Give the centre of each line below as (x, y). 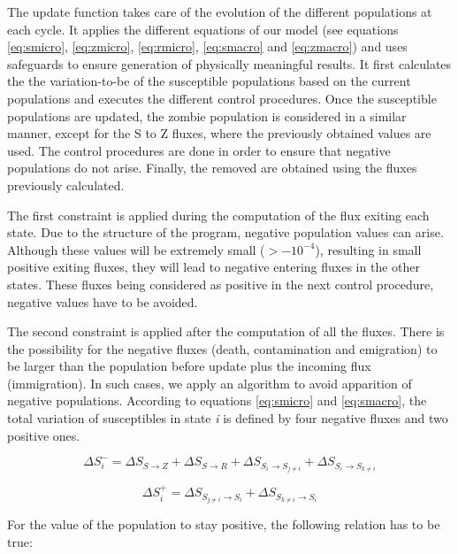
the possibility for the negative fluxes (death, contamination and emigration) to (222, 348)
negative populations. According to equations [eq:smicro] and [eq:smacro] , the (217, 400)
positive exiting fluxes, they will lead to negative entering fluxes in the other (214, 267)
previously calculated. (66, 185)
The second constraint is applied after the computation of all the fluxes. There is (226, 331)
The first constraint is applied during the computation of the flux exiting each (218, 215)
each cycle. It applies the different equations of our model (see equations (203, 29)
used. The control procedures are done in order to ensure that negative (199, 150)
